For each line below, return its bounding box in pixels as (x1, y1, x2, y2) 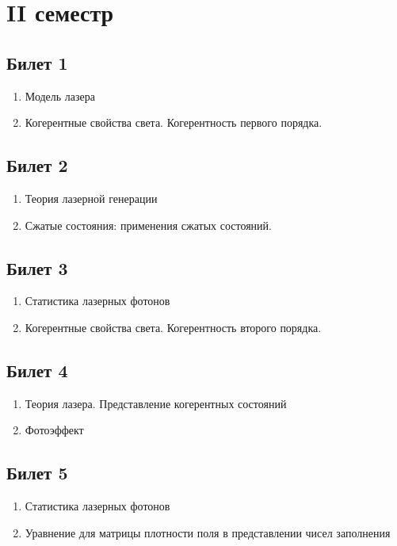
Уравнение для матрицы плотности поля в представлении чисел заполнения (25, 524, 391, 540)
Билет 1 (6, 50, 68, 74)
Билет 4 (6, 357, 68, 382)
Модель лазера (25, 87, 96, 104)
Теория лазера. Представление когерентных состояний (25, 395, 287, 411)
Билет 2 (6, 153, 68, 178)
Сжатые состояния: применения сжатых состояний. (25, 216, 272, 233)
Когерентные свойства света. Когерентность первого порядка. (25, 114, 323, 131)
